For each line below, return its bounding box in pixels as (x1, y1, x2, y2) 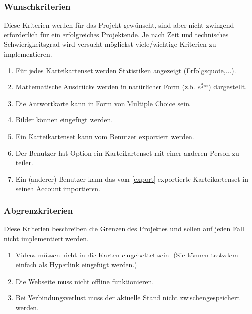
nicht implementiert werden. (4, 233, 89, 243)
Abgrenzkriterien (4, 204, 73, 216)
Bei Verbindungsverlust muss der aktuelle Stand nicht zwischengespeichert (15, 292, 240, 303)
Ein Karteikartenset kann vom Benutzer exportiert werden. (15, 131, 194, 141)
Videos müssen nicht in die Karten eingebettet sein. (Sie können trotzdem (15, 250, 238, 260)
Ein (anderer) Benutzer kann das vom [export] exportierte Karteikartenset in (15, 173, 249, 184)
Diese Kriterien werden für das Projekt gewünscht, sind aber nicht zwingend (4, 20, 234, 30)
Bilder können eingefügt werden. (15, 114, 113, 125)
